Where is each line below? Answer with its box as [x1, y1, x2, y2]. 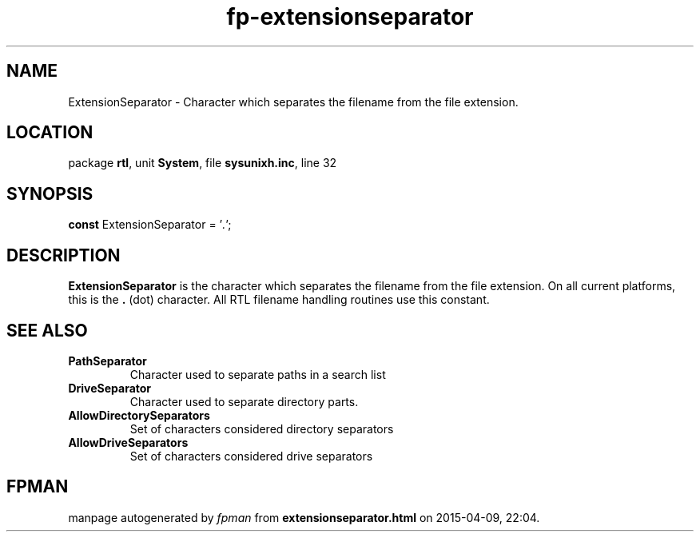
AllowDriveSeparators [68, 435, 189, 449]
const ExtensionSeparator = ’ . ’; [68, 217, 232, 232]
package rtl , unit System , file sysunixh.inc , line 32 [68, 156, 337, 170]
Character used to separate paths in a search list [129, 367, 386, 381]
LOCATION [6, 122, 93, 143]
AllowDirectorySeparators [68, 408, 210, 422]
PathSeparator [68, 353, 147, 368]
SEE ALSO [6, 320, 88, 341]
